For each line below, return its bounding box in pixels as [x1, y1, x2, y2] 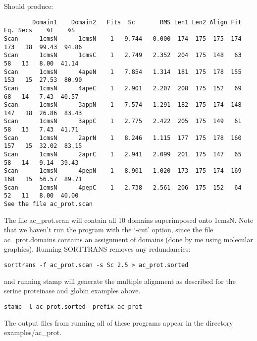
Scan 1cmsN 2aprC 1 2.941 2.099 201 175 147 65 [4, 151, 242, 158]
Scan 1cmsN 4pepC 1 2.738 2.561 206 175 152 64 [4, 184, 242, 191]
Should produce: [4, 1, 53, 11]
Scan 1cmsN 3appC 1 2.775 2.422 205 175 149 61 [4, 118, 242, 125]
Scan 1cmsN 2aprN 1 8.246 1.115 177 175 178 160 [4, 134, 242, 141]
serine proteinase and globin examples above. [4, 285, 141, 296]
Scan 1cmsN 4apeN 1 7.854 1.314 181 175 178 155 [4, 68, 242, 75]
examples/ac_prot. [4, 327, 62, 338]
